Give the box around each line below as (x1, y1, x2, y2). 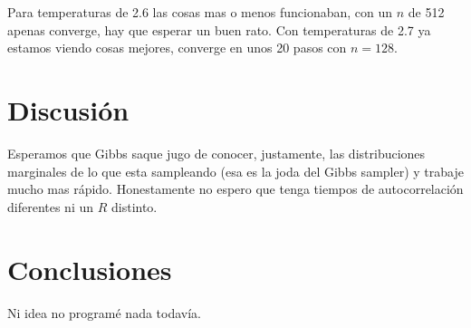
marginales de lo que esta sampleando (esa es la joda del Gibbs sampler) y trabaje (7, 161, 464, 180)
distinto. (111, 197, 158, 216)
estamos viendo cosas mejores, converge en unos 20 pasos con (7, 38, 347, 57)
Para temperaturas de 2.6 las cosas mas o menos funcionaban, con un (7, 3, 393, 21)
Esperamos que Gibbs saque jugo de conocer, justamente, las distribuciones (7, 143, 426, 162)
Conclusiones (7, 250, 172, 287)
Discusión (7, 91, 130, 128)
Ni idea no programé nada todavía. (7, 303, 201, 322)
